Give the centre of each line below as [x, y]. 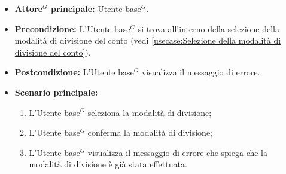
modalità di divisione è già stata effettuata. [108, 164]
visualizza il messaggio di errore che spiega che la [178, 152]
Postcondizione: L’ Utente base [74, 72]
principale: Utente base [96, 8]
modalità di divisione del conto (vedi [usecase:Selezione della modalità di [148, 40]
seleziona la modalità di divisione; [150, 112]
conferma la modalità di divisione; [150, 132]
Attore [29, 8]
